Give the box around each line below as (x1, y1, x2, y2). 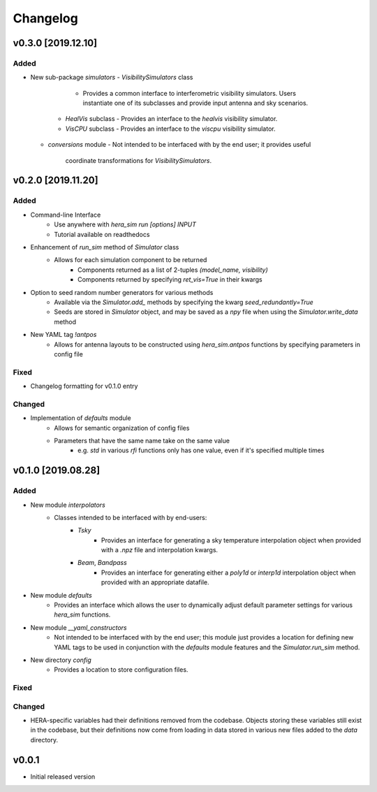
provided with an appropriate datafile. (101, 578, 209, 586)
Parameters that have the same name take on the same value (54, 436, 230, 445)
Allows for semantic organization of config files (54, 424, 190, 432)
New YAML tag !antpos (30, 331, 97, 339)
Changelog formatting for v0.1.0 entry (30, 382, 138, 391)
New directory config (30, 656, 92, 664)
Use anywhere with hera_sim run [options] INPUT (54, 220, 197, 229)
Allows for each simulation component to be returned (54, 256, 207, 264)
